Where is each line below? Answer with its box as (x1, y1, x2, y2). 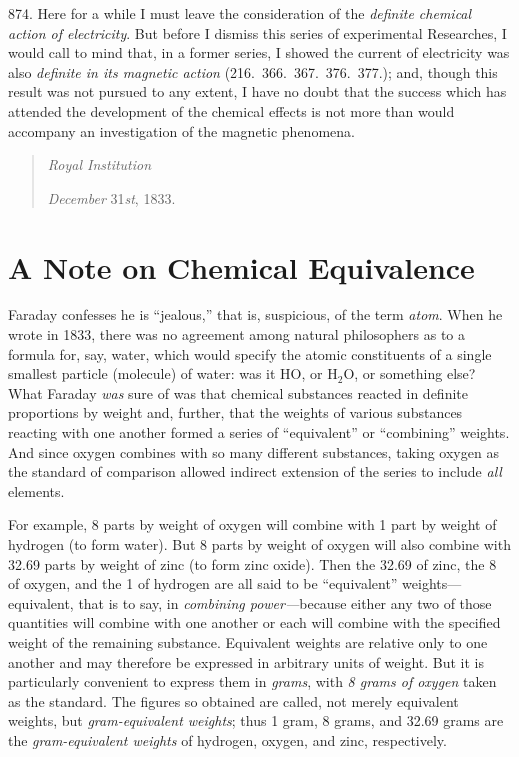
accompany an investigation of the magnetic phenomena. (8, 120, 355, 141)
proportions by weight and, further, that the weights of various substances (8, 402, 463, 423)
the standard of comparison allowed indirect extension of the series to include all (8, 461, 502, 482)
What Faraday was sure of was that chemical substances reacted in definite (8, 382, 468, 403)
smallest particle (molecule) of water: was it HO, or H (8, 363, 338, 384)
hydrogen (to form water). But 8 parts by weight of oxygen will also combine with (8, 534, 511, 554)
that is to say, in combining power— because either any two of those (78, 592, 492, 613)
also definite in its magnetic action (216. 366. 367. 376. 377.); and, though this (8, 61, 498, 82)
